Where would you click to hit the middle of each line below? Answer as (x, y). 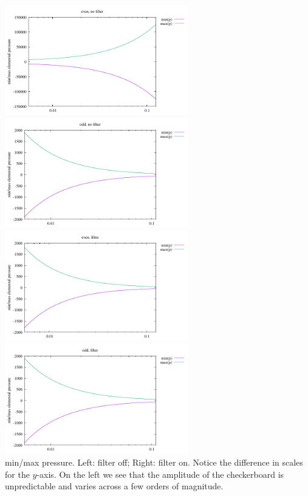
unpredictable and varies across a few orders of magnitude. (114, 486)
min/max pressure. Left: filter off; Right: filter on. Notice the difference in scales (154, 462)
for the (17, 474)
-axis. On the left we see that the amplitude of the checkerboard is (160, 474)
